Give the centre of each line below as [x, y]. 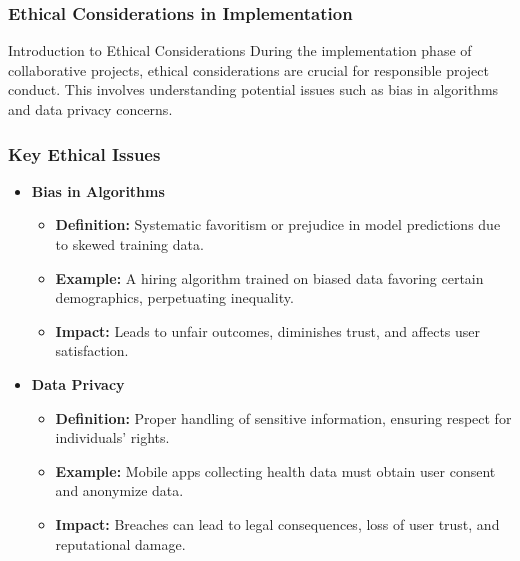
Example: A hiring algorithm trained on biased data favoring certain [269, 277]
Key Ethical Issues [84, 153]
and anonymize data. [119, 490]
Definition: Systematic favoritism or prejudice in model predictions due [278, 224]
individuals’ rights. [112, 437]
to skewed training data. [129, 244]
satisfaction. [92, 350]
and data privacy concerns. [90, 109]
